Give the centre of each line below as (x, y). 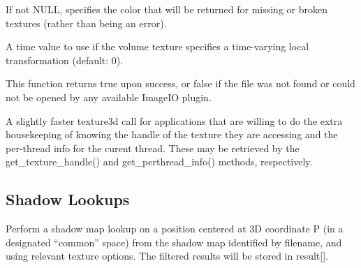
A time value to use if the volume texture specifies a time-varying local (157, 46)
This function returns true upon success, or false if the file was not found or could (180, 83)
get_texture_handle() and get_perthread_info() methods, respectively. (159, 162)
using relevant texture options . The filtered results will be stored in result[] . (167, 256)
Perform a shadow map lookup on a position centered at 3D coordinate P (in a (175, 229)
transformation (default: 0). (65, 60)
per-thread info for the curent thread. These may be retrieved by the (153, 148)
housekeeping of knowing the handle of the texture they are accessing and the (172, 134)
